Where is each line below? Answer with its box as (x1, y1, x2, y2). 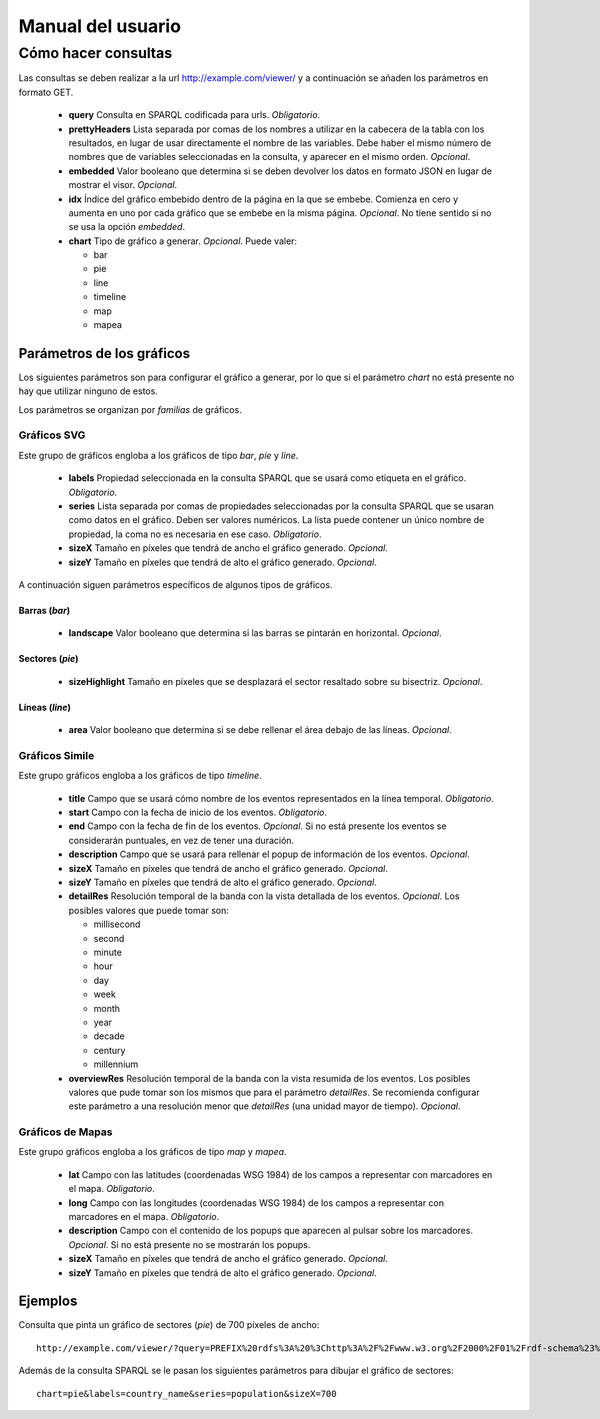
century (93, 1044, 126, 1056)
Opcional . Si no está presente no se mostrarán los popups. (68, 1238, 311, 1250)
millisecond (93, 918, 141, 930)
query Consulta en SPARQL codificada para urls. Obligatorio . (68, 109, 321, 121)
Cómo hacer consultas (18, 44, 173, 62)
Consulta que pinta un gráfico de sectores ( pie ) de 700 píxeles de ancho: (18, 1319, 320, 1331)
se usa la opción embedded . (68, 221, 185, 233)
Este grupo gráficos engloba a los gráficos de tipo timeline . (18, 770, 262, 782)
